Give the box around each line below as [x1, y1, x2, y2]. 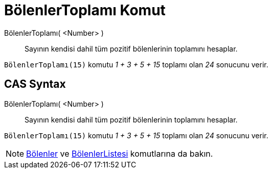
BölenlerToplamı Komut [4, 2, 166, 19]
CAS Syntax [4, 78, 66, 91]
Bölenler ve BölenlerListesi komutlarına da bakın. [26, 148, 213, 159]
